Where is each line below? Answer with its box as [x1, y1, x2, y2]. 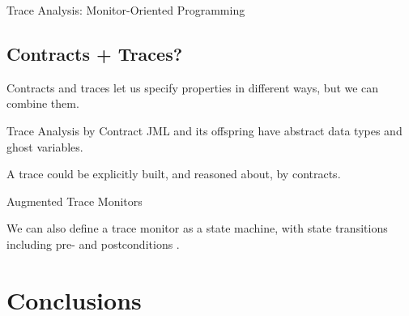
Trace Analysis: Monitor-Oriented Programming [6, 2, 245, 18]
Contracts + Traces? [6, 41, 183, 66]
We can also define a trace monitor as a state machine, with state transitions [6, 220, 388, 237]
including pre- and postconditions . [6, 235, 180, 252]
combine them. [6, 95, 79, 112]
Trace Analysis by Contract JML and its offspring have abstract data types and [6, 122, 403, 139]
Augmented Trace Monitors [6, 192, 143, 209]
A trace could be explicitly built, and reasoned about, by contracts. [6, 165, 341, 182]
